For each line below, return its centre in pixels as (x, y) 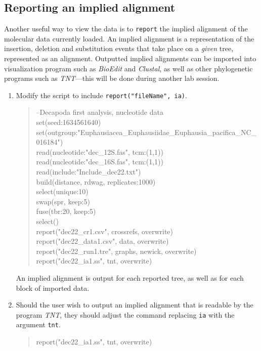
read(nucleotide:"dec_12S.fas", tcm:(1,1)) (100, 151)
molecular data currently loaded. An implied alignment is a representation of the (129, 38)
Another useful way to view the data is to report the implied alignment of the (126, 29)
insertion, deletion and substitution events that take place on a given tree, (119, 48)
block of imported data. (53, 288)
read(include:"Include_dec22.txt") (89, 172)
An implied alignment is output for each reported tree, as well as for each (130, 277)
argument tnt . (38, 324)
